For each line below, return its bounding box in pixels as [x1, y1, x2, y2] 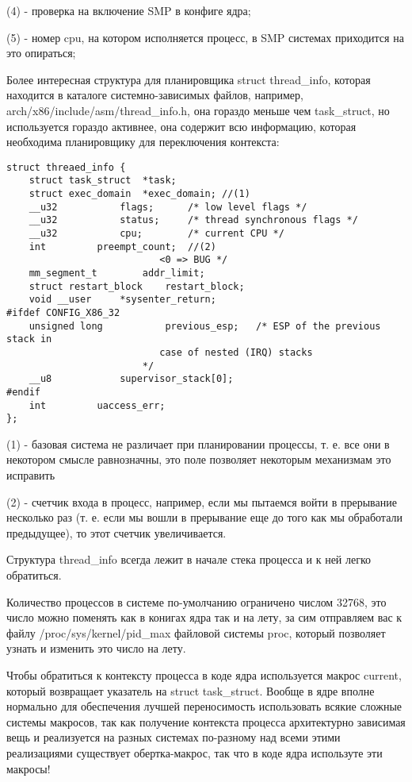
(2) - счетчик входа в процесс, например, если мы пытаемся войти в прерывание [6, 493, 397, 510]
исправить [6, 467, 55, 483]
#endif [6, 386, 40, 398]
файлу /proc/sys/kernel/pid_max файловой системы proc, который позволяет [6, 624, 386, 641]
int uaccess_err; [29, 399, 166, 411]
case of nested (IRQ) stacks [159, 346, 313, 358]
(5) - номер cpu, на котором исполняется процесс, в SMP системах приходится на [6, 29, 404, 45]
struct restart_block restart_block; [29, 280, 245, 292]
